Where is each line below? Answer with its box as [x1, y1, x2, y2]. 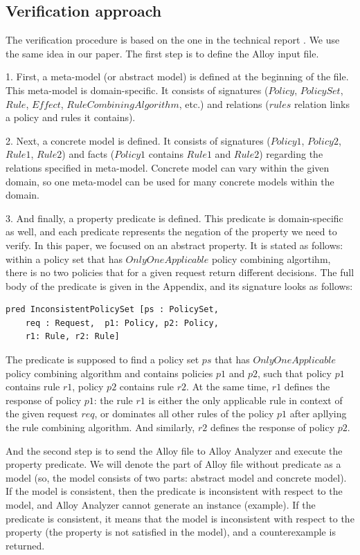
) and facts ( [62, 147, 115, 161]
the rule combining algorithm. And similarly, [6, 420, 195, 435]
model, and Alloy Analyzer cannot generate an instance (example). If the [6, 498, 316, 512]
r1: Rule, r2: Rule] [25, 331, 120, 342]
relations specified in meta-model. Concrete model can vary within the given [6, 160, 330, 174]
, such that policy [257, 365, 332, 380]
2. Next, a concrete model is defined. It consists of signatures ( [6, 133, 271, 147]
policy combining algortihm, [211, 251, 331, 266]
